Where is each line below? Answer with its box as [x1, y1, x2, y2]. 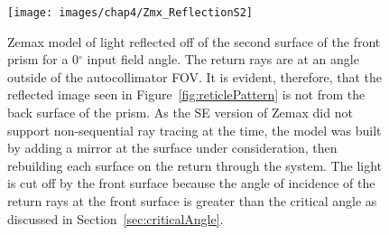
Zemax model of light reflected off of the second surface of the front [7, 32, 381, 51]
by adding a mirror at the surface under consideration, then [7, 138, 338, 157]
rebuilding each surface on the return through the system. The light [7, 155, 383, 174]
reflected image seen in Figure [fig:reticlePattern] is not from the [7, 85, 366, 104]
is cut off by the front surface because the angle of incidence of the [7, 174, 375, 193]
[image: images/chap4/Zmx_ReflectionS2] [7, 6, 254, 19]
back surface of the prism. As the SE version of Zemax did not [7, 103, 353, 122]
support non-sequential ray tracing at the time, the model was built [7, 120, 382, 139]
